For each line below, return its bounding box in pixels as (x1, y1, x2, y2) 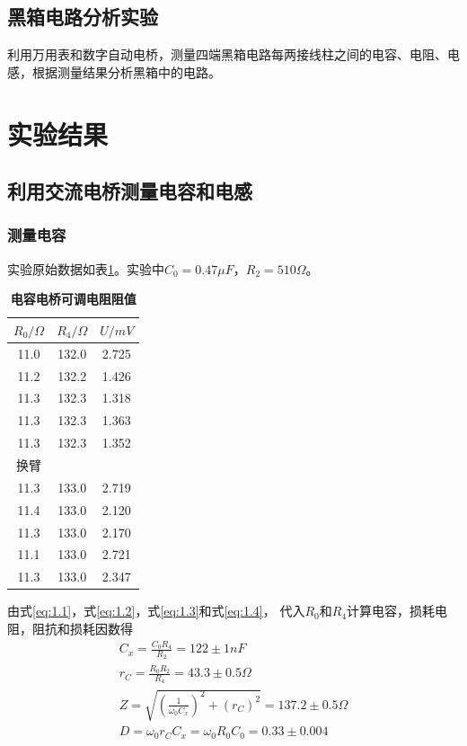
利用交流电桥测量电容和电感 (7, 177, 252, 205)
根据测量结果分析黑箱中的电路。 (31, 62, 221, 81)
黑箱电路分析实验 (7, 3, 158, 31)
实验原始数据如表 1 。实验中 (7, 259, 164, 278)
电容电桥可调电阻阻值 (10, 289, 137, 308)
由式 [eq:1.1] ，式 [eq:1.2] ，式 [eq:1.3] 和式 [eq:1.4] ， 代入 (7, 601, 305, 620)
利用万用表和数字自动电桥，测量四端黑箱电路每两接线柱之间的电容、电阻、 (7, 45, 447, 64)
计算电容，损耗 (347, 601, 436, 620)
